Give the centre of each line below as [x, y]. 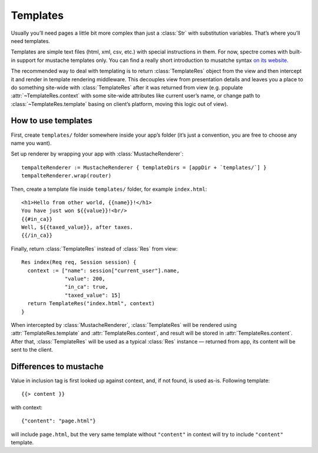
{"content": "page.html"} [59, 421]
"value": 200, [85, 279]
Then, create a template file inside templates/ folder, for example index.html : [109, 189]
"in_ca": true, [87, 287]
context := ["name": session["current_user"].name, [103, 270]
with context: [27, 407]
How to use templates [52, 121]
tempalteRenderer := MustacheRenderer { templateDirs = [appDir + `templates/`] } [144, 167]
